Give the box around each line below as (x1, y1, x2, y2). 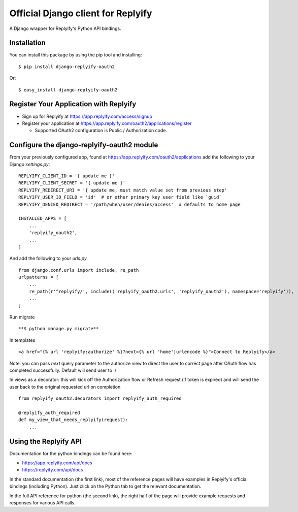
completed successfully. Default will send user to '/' (9, 367, 118, 373)
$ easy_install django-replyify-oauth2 (18, 87, 118, 92)
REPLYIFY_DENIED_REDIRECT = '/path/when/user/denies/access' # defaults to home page (18, 201, 241, 207)
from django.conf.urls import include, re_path (18, 267, 139, 273)
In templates (9, 337, 36, 343)
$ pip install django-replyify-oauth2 (18, 63, 115, 70)
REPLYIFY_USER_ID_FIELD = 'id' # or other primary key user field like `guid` (18, 195, 222, 200)
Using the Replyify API (9, 437, 82, 445)
